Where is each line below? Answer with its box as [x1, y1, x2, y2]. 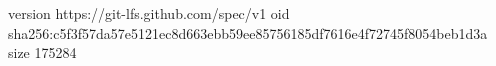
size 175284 [8, 42, 77, 63]
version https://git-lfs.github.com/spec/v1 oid [8, 3, 290, 23]
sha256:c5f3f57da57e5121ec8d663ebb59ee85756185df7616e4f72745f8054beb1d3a [8, 22, 488, 43]
